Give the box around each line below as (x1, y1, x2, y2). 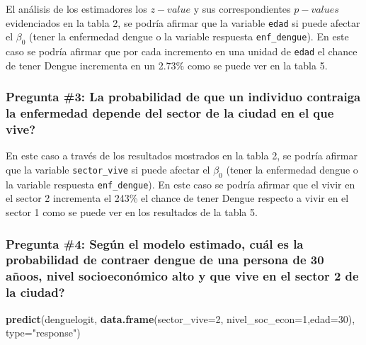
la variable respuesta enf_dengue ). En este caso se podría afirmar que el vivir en (6, 176, 355, 191)
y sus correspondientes (193, 1, 291, 16)
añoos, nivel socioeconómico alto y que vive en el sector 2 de (6, 267, 359, 285)
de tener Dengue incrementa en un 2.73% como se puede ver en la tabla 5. (6, 57, 328, 72)
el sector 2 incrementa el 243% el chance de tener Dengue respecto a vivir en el (6, 191, 349, 205)
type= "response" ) (6, 325, 81, 340)
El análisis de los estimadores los (6, 1, 147, 16)
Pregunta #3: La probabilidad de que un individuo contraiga (6, 88, 361, 106)
